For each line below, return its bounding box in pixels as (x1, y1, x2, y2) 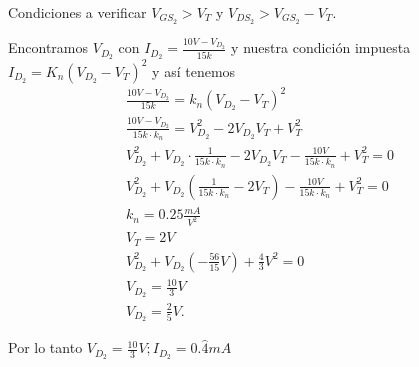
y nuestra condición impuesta (231, 37, 411, 58)
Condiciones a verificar (8, 2, 147, 22)
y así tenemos (152, 60, 236, 81)
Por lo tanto (8, 337, 83, 358)
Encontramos (8, 37, 89, 58)
